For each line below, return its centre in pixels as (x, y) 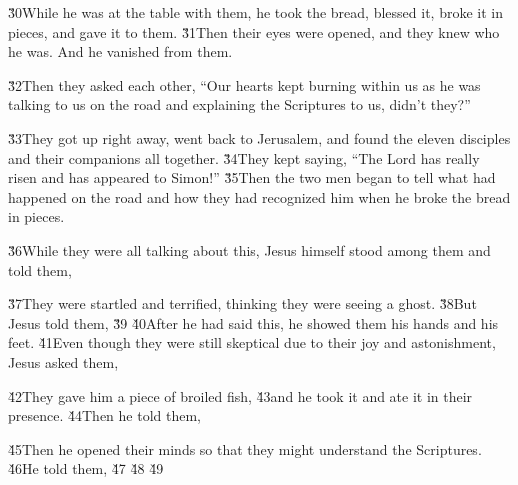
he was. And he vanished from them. (120, 51)
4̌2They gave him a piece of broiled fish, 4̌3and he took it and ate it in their (240, 395)
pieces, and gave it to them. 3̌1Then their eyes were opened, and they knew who (254, 31)
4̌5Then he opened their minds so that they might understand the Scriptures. (245, 448)
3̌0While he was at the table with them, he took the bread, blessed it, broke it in (255, 12)
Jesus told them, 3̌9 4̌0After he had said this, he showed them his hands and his (253, 322)
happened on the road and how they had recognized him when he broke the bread (259, 196)
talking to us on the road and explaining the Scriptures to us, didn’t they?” (239, 104)
